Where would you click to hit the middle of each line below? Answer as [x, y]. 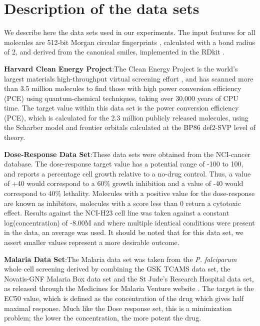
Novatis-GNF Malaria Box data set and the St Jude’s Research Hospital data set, [129, 278]
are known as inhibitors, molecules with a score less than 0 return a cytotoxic [122, 203]
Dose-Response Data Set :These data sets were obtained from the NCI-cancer [127, 154]
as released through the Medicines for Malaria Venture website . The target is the [129, 288]
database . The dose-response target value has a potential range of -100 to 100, [124, 164]
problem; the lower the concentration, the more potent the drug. [103, 318]
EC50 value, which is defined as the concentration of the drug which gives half [124, 298]
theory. [15, 137]
